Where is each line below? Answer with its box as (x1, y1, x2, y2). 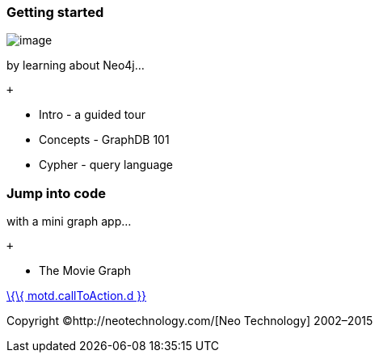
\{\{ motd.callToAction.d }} (6, 289, 147, 303)
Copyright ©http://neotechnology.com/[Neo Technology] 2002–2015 (6, 314, 373, 328)
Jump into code (6, 184, 106, 201)
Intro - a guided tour (39, 108, 146, 122)
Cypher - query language (39, 158, 173, 172)
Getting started (6, 4, 104, 20)
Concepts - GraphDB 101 (39, 133, 170, 147)
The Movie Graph (39, 264, 131, 278)
